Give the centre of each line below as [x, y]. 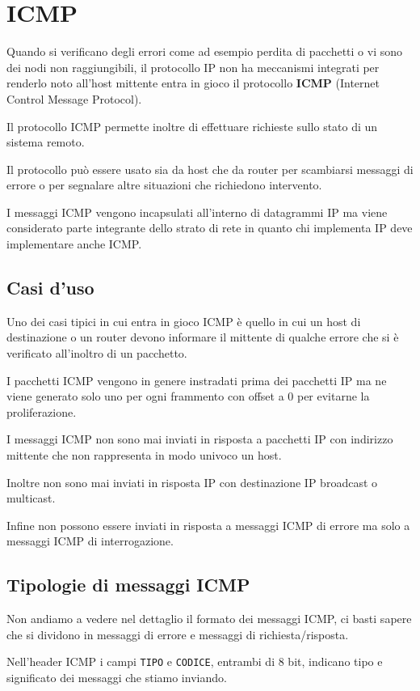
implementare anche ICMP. [74, 244]
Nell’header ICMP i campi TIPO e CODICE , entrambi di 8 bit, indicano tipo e [195, 661]
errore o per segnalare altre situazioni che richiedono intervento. [164, 185]
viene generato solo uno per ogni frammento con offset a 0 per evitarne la [188, 396]
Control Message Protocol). [74, 98]
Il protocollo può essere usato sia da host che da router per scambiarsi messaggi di [210, 169]
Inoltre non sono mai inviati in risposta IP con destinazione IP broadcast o [192, 482]
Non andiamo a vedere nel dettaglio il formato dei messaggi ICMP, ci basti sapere [209, 619]
